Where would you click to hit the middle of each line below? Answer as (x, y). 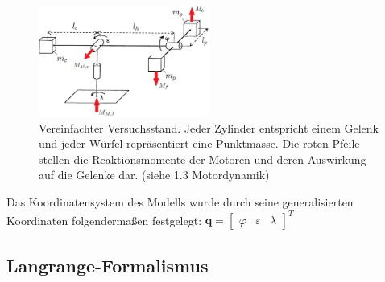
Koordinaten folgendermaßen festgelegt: (104, 220)
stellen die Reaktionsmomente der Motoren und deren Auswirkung (203, 159)
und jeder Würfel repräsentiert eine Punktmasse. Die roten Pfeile (199, 143)
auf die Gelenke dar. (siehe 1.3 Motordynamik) (154, 175)
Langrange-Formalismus (108, 265)
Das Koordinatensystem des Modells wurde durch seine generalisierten (180, 202)
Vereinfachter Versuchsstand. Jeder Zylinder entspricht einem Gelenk (209, 127)
